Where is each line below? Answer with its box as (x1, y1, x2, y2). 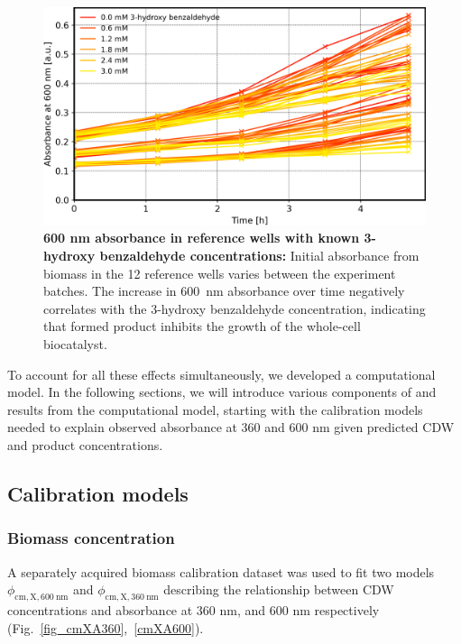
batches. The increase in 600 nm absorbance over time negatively (43, 281, 405, 300)
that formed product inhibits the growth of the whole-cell (43, 317, 361, 336)
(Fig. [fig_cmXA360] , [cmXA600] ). (7, 618, 204, 637)
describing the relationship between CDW (163, 580, 394, 599)
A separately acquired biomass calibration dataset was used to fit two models (7, 562, 435, 581)
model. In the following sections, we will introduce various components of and (7, 382, 437, 401)
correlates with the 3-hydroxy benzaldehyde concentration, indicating (43, 299, 426, 317)
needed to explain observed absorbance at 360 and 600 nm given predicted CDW (7, 418, 455, 437)
